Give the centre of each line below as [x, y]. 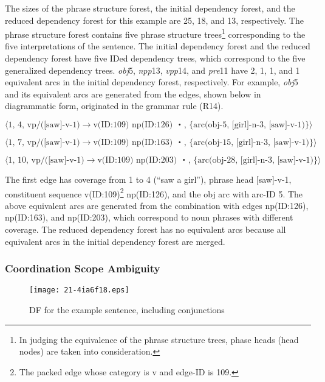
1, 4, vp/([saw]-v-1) [44, 125]
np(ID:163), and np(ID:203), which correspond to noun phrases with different [149, 217]
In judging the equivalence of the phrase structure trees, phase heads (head [159, 339]
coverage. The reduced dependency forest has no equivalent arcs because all [145, 229]
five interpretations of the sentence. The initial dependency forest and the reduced [158, 46]
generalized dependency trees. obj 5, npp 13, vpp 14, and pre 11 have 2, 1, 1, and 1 [152, 70]
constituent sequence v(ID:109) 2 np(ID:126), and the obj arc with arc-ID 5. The [154, 193]
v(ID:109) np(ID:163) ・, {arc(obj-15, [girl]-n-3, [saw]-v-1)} [204, 143]
